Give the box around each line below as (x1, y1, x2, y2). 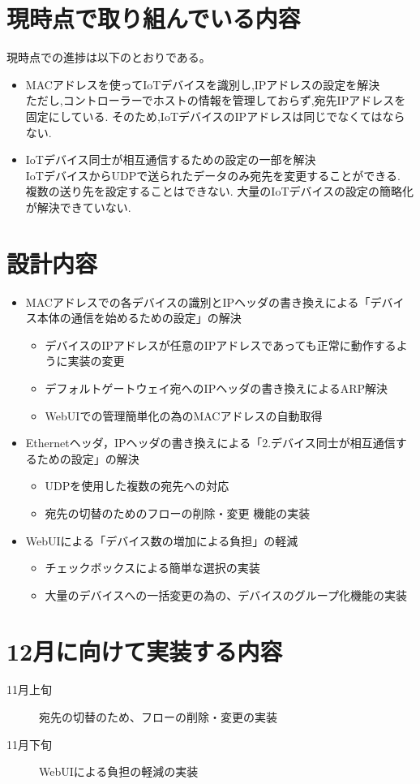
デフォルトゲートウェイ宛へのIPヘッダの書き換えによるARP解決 (45, 379, 388, 396)
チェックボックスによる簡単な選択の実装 (45, 559, 260, 576)
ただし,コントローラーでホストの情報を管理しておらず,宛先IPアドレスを (25, 92, 406, 109)
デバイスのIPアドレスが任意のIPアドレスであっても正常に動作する (45, 336, 396, 353)
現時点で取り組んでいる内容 (6, 2, 301, 35)
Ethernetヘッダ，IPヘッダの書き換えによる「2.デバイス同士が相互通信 (25, 434, 396, 451)
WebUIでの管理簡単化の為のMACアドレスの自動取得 (45, 407, 323, 424)
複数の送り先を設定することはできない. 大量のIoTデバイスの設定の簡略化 (25, 183, 414, 200)
